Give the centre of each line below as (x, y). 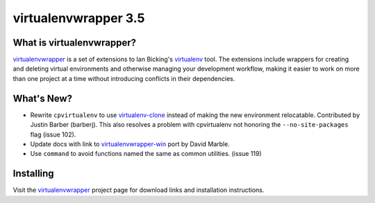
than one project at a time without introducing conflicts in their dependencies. (124, 78)
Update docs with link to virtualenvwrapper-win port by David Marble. (130, 144)
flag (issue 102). (53, 134)
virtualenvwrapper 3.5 (79, 18)
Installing (34, 174)
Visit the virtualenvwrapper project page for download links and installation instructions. (139, 190)
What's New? (43, 98)
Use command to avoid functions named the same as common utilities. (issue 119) (146, 154)
